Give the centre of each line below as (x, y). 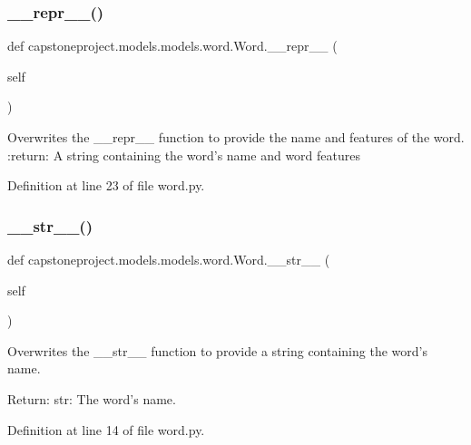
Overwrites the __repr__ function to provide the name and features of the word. (236, 137)
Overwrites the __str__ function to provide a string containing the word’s (217, 350)
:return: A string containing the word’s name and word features (184, 155)
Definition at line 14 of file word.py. (106, 429)
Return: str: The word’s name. (92, 398)
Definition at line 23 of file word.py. (106, 185)
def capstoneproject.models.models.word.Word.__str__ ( (169, 259)
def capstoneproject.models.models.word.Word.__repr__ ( (172, 46)
